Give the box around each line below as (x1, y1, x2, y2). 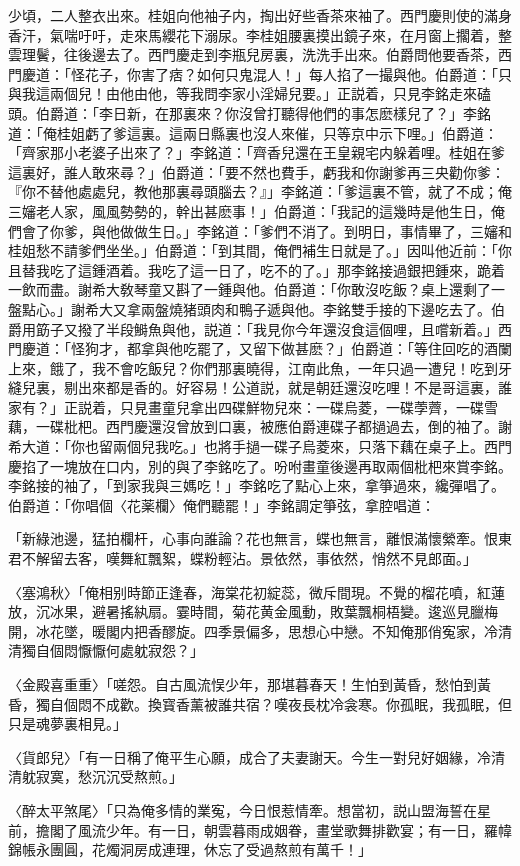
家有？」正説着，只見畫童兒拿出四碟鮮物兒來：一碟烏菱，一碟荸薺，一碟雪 (8, 396, 498, 417)
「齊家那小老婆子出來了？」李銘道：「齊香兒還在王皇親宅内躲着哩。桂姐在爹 (8, 142, 505, 163)
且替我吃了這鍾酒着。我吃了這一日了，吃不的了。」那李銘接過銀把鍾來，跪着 (8, 259, 505, 280)
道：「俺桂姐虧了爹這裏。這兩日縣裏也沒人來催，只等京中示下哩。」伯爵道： (8, 122, 498, 143)
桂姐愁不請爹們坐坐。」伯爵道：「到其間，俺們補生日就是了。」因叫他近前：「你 (8, 240, 512, 261)
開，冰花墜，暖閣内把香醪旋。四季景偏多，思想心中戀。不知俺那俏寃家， (8, 620, 484, 641)
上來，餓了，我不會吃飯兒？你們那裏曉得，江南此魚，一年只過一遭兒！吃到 (8, 357, 498, 378)
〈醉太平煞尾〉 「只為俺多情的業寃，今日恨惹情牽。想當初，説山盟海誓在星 (8, 799, 491, 820)
